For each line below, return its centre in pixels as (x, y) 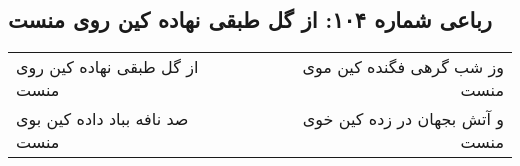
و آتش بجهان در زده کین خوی (403, 119)
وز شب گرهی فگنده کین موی (403, 67)
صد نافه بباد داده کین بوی (102, 119)
